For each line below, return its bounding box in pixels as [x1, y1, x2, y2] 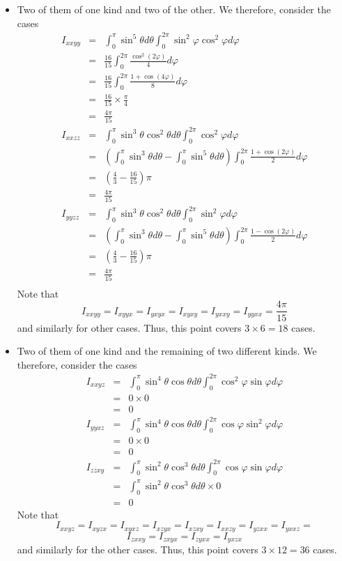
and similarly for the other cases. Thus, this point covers [17, 542, 258, 557]
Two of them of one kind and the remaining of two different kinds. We [17, 344, 317, 358]
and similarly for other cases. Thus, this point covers [17, 320, 242, 335]
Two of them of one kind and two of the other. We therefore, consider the [17, 2, 331, 16]
